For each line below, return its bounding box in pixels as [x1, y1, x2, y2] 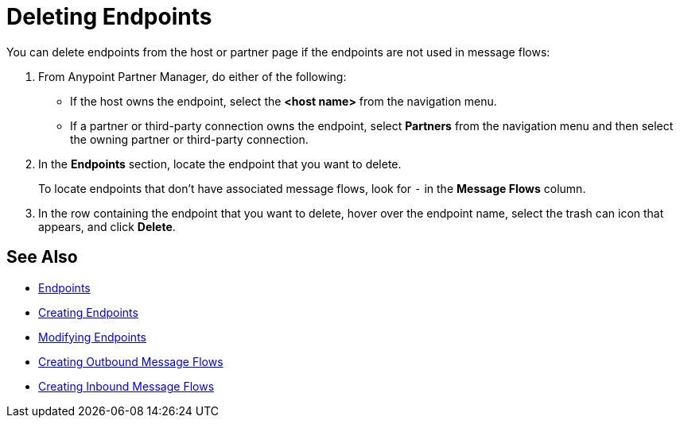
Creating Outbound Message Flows [38, 354, 223, 368]
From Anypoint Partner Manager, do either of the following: [38, 69, 347, 83]
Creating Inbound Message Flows [38, 379, 215, 393]
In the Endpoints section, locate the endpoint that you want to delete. [38, 156, 402, 171]
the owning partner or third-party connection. [70, 132, 309, 146]
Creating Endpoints [38, 305, 138, 319]
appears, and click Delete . [38, 219, 176, 233]
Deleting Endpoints [6, 3, 212, 30]
